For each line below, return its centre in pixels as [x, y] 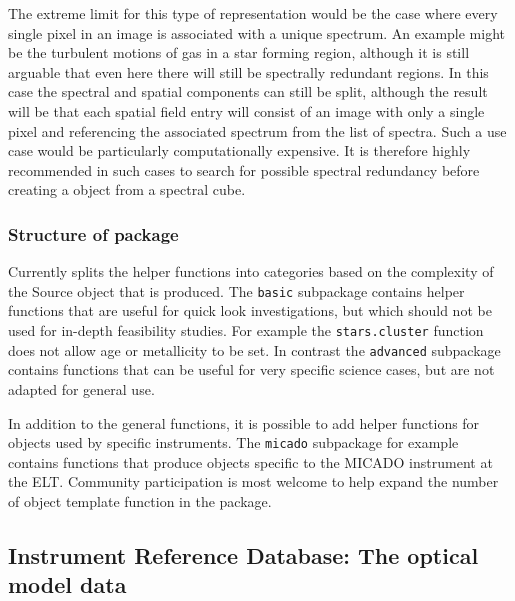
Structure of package [93, 233]
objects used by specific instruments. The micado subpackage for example [233, 442]
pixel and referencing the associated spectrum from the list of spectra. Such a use [257, 130]
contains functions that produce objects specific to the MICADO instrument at [250, 461]
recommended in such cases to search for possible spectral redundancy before [244, 169]
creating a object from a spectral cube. [127, 189]
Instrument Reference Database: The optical [243, 554]
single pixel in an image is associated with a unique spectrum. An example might [257, 32]
